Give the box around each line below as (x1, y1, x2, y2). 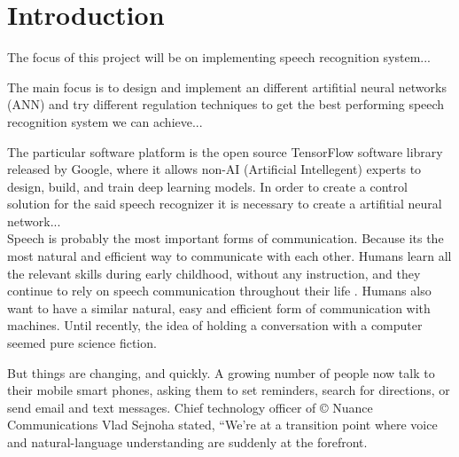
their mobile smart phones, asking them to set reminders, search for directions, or (7, 381, 450, 399)
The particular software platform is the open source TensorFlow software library (7, 142, 443, 161)
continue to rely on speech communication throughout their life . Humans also (7, 281, 432, 300)
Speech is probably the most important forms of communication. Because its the (7, 229, 444, 248)
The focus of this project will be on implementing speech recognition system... (7, 48, 432, 67)
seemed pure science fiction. (7, 334, 157, 352)
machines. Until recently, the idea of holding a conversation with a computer (7, 316, 423, 335)
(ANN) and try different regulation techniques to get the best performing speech (7, 95, 445, 114)
